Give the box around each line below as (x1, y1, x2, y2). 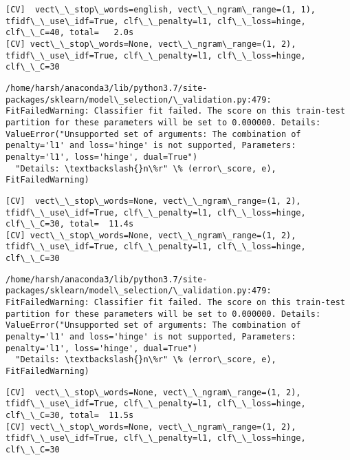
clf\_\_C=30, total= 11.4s (6, 219, 134, 229)
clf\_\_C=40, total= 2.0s (6, 28, 134, 38)
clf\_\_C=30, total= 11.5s (6, 410, 134, 420)
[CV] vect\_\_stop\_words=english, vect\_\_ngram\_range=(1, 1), (6, 5, 316, 14)
